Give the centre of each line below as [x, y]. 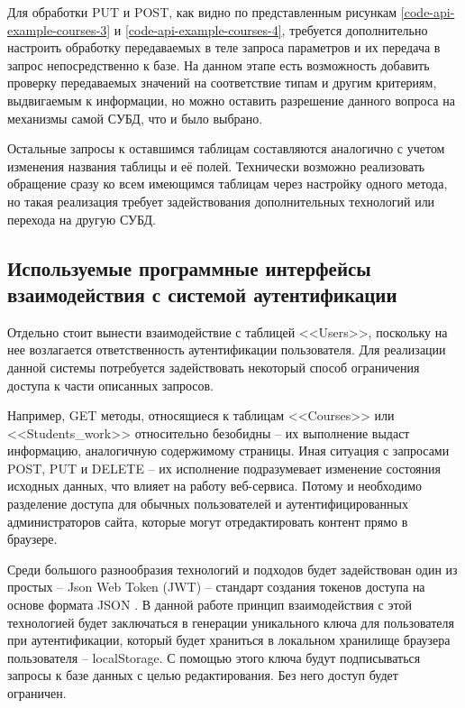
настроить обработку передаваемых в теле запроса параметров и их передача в [224, 47]
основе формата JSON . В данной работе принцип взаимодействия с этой [210, 605]
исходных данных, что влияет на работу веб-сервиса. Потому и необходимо [215, 486]
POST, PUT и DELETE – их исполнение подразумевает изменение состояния [224, 468]
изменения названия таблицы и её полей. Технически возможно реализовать [216, 166]
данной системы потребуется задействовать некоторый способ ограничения [214, 367]
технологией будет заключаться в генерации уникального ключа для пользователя [231, 622]
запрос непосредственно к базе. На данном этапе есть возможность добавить [219, 64]
